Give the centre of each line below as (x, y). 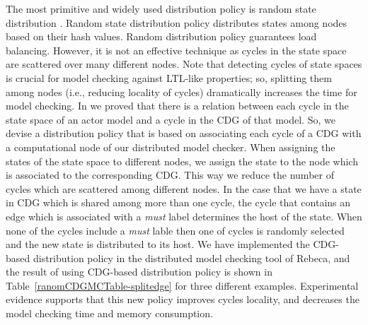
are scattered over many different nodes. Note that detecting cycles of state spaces (184, 64)
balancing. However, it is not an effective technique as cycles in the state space (176, 50)
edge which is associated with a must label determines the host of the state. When (184, 216)
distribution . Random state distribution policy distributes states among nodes (177, 22)
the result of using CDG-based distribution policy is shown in (139, 272)
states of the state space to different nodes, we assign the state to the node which (182, 161)
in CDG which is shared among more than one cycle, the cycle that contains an (178, 202)
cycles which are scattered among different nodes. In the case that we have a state (184, 188)
